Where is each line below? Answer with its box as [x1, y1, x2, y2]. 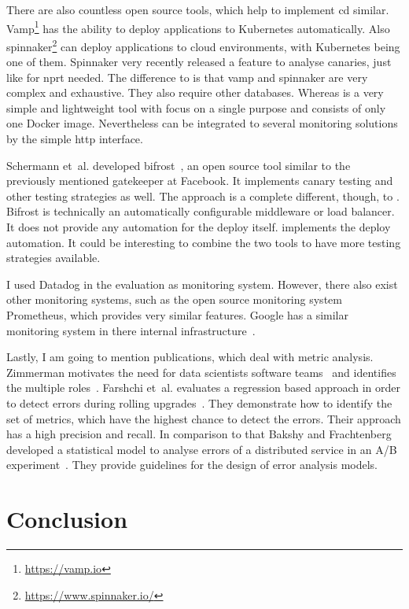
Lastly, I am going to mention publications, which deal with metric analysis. [6, 349, 374, 365]
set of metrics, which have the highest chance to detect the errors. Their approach [6, 410, 401, 426]
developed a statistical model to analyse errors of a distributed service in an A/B [6, 441, 397, 457]
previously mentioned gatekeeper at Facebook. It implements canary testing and [6, 172, 393, 189]
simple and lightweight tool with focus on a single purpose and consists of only [6, 99, 386, 116]
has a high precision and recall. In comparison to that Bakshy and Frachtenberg [6, 426, 392, 442]
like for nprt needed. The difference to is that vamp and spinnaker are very [6, 68, 368, 85]
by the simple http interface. [6, 131, 143, 147]
